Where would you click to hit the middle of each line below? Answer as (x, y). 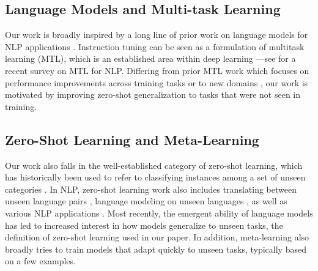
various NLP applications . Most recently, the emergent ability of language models (159, 213)
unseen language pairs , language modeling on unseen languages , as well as (146, 201)
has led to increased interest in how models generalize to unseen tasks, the (144, 225)
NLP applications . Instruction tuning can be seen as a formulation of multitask (155, 46)
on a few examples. (40, 261)
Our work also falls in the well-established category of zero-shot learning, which (154, 165)
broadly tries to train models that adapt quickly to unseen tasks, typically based (156, 249)
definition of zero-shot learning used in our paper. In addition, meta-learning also (157, 237)
